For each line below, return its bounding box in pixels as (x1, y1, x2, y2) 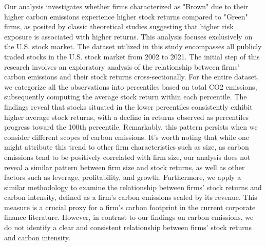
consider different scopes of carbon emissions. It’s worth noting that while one (4, 131, 250, 142)
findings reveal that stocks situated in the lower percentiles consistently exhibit (4, 101, 253, 112)
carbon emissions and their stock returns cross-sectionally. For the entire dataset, (4, 71, 259, 82)
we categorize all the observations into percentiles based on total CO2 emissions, (4, 81, 257, 92)
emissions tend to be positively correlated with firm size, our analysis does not (4, 151, 251, 162)
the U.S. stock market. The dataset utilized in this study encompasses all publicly (4, 41, 262, 52)
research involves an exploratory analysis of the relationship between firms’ (4, 61, 240, 72)
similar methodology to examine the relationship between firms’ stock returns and (4, 181, 262, 192)
